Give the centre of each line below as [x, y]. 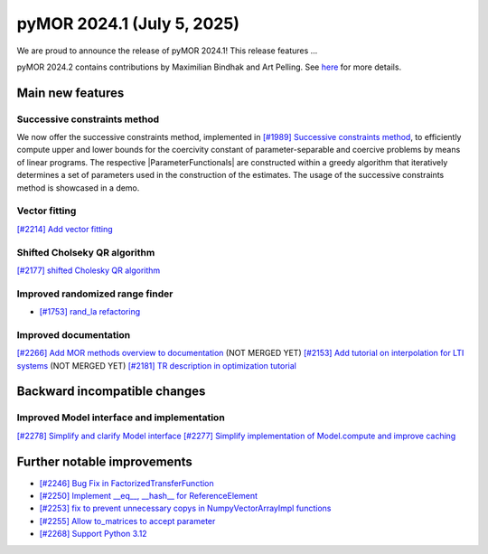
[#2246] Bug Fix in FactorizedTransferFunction [127, 483]
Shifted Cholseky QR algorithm [86, 252]
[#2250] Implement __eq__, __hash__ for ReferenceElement [148, 496]
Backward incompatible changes [111, 392]
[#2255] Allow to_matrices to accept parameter [127, 521]
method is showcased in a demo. [78, 188]
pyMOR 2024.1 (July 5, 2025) [128, 23]
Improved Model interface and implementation [121, 418]
